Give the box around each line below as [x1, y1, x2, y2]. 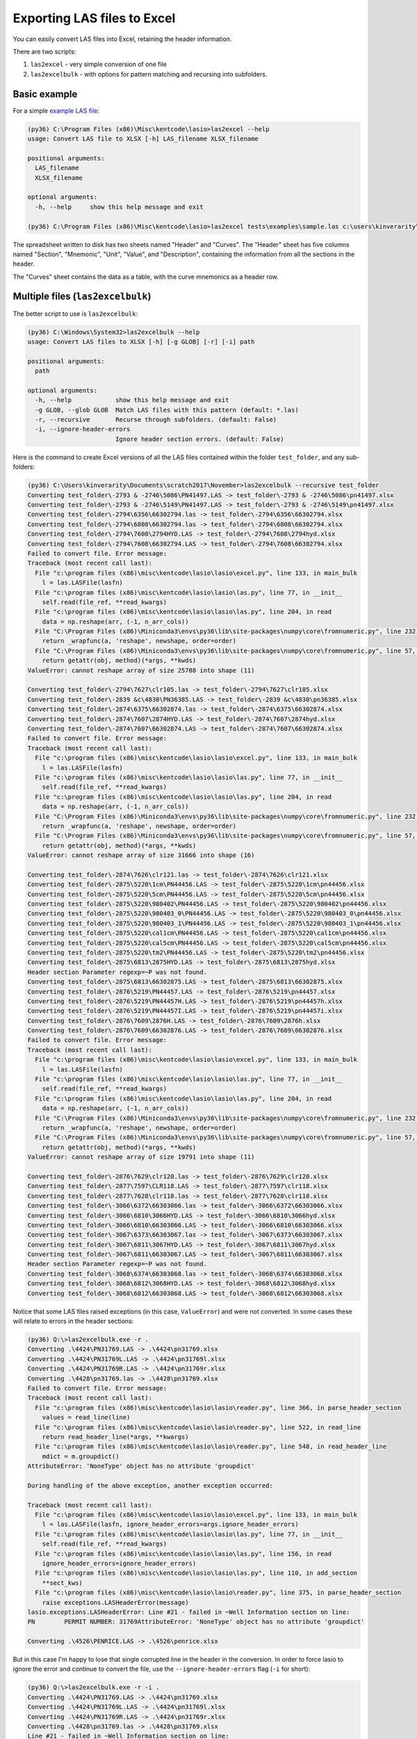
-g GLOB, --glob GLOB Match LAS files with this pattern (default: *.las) [35, 406, 299, 414]
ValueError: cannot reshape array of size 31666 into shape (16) [27, 851, 255, 859]
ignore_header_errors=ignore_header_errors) [42, 1559, 197, 1567]
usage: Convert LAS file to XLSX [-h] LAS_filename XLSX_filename [27, 135, 259, 143]
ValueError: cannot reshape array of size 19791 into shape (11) [27, 1153, 255, 1161]
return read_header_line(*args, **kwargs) [42, 1433, 189, 1441]
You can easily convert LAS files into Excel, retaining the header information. [13, 35, 232, 43]
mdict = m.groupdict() [42, 1452, 120, 1460]
